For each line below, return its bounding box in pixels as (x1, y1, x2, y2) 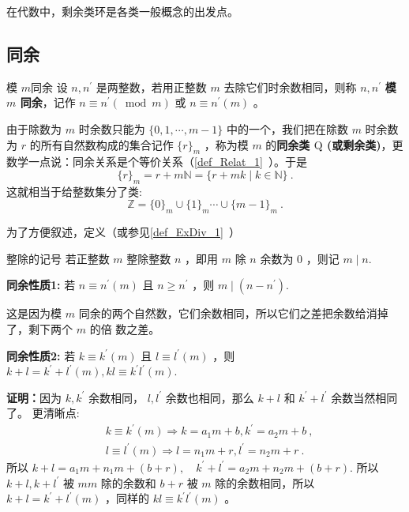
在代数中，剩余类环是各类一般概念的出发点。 (6, 3, 238, 19)
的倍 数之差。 (89, 320, 160, 337)
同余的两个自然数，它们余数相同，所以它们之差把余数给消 (78, 305, 377, 322)
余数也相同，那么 (165, 389, 254, 405)
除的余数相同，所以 (215, 474, 315, 491)
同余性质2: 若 (6, 347, 76, 363)
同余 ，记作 (20, 94, 76, 111)
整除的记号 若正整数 (6, 250, 110, 266)
